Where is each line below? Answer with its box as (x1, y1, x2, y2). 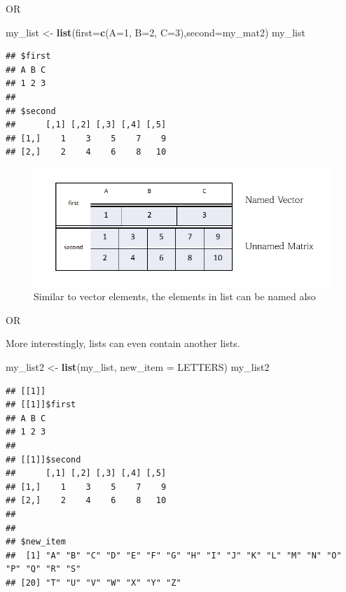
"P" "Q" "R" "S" (6, 564, 81, 575)
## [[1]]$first (6, 400, 76, 410)
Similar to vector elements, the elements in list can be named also (34, 289, 316, 304)
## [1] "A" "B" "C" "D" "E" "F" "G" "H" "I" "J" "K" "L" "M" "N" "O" (6, 550, 342, 561)
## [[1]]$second (6, 454, 81, 465)
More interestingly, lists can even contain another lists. (6, 336, 240, 351)
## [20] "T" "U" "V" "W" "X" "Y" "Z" (6, 577, 181, 588)
